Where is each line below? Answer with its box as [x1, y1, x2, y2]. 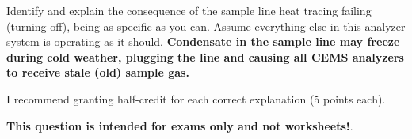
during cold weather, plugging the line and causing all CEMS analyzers [6, 48, 404, 65]
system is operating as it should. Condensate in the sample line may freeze [6, 33, 400, 50]
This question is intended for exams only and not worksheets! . [6, 117, 353, 133]
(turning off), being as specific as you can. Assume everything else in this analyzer [6, 17, 406, 34]
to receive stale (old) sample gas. [6, 64, 189, 81]
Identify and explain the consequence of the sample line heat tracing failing [6, 2, 372, 18]
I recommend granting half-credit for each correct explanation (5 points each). [6, 90, 386, 107]
